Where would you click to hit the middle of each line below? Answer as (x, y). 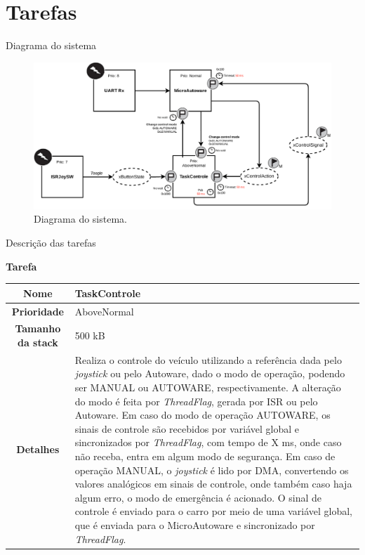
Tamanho (38, 328)
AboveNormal (104, 311)
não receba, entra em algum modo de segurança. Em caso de (205, 456)
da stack (38, 342)
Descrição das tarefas (51, 242)
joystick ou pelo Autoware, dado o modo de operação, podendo (210, 373)
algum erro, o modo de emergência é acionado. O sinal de (198, 497)
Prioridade (38, 311)
